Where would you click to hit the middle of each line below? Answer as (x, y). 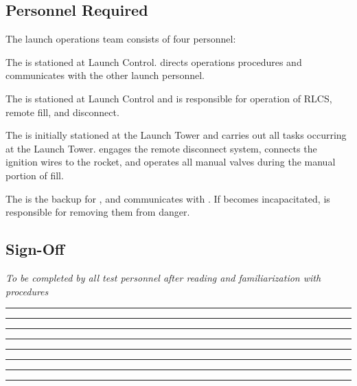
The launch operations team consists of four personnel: (121, 39)
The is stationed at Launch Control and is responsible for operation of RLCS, (169, 98)
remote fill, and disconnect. (62, 112)
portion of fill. (35, 175)
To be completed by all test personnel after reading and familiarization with (163, 277)
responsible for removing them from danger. (98, 212)
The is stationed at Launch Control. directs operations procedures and (154, 61)
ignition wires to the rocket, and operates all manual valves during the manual (171, 162)
